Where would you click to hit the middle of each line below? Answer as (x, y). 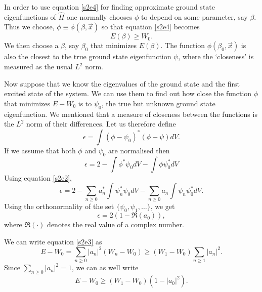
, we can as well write (105, 267)
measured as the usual (38, 66)
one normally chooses (99, 16)
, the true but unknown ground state (158, 103)
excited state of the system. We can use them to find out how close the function (128, 93)
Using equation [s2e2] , (38, 177)
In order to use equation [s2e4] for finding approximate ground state (110, 7)
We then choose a (31, 45)
